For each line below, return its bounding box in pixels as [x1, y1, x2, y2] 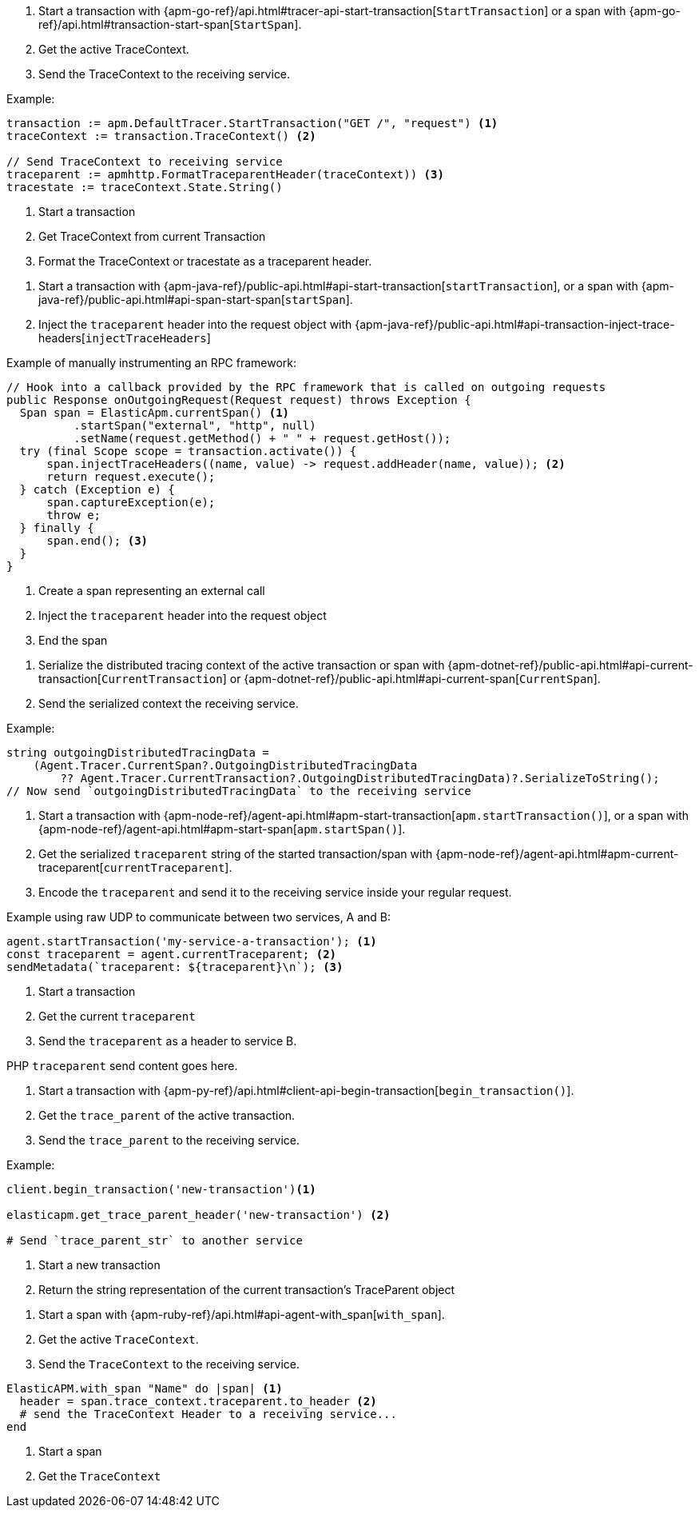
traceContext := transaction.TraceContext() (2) [6, 130, 316, 142]
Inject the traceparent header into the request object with [38, 318, 352, 331]
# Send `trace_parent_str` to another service [6, 1234, 303, 1247]
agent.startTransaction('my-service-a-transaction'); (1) [6, 935, 377, 948]
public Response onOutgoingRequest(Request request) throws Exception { [6, 393, 471, 406]
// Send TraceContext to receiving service [6, 155, 283, 168]
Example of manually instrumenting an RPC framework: [6, 356, 297, 370]
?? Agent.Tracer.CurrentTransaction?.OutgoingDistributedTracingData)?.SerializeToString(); [60, 772, 660, 785]
